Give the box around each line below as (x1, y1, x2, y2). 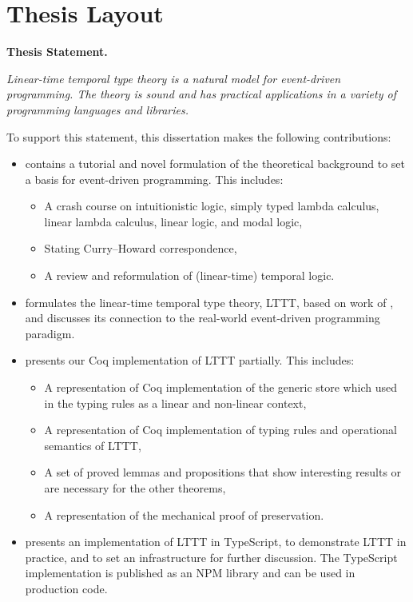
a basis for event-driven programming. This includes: (25, 170, 284, 187)
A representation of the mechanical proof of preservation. (44, 506, 324, 523)
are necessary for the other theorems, (44, 480, 226, 496)
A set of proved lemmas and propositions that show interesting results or (44, 464, 402, 480)
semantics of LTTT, (44, 437, 141, 453)
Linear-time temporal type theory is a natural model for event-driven (6, 70, 341, 86)
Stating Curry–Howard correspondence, (44, 240, 237, 257)
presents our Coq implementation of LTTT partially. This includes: (25, 352, 355, 369)
